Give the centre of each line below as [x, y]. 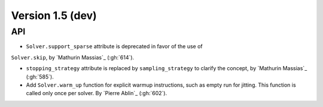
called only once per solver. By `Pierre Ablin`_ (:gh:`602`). [97, 93]
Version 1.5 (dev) [54, 15]
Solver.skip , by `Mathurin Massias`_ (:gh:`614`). [73, 57]
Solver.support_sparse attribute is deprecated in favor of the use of [114, 46]
